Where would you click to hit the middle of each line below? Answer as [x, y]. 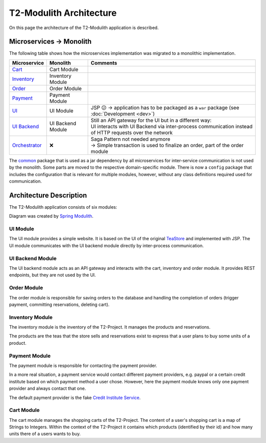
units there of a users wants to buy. [45, 434]
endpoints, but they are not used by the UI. [52, 275]
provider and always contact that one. [48, 388]
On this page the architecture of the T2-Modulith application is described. [84, 28]
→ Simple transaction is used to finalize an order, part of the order [167, 145]
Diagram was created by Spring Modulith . [51, 216]
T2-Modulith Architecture [63, 13]
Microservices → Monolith [50, 42]
